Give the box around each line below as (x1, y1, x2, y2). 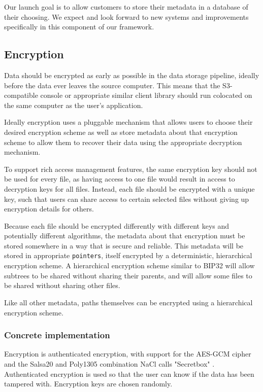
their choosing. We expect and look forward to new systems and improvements (4, 11, 249, 22)
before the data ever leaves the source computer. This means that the (4, 80, 220, 90)
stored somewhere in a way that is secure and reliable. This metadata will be (4, 240, 244, 251)
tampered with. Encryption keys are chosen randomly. (4, 378, 173, 389)
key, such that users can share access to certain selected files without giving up (4, 193, 249, 204)
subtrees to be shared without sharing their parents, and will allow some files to (4, 270, 252, 280)
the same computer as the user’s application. (4, 99, 143, 110)
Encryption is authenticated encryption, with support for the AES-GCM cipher (4, 348, 251, 359)
